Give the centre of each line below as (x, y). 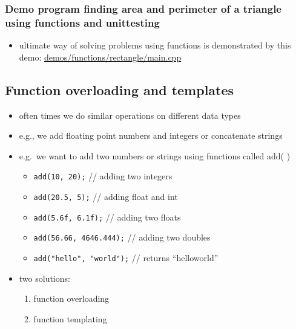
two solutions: (44, 278)
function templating (70, 318)
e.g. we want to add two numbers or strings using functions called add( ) (155, 155)
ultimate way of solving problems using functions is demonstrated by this (155, 45)
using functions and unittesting (82, 22)
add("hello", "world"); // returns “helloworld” (126, 257)
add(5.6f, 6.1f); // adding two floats (107, 217)
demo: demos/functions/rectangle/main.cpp (100, 57)
